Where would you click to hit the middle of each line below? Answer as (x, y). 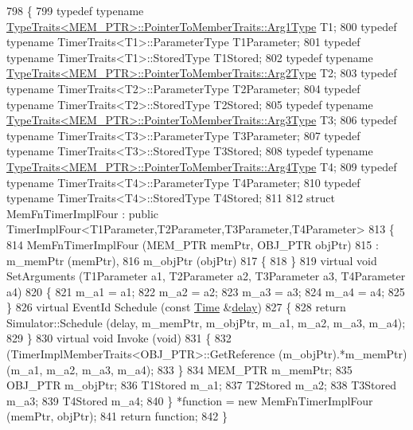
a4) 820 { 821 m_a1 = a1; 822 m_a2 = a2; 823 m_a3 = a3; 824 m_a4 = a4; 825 (206, 291)
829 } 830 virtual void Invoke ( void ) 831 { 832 (119, 338)
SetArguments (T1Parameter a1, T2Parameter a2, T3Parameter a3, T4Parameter (206, 276)
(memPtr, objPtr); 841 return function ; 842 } (117, 416)
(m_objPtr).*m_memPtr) (343, 354)
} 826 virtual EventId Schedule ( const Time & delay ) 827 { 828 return (176, 307)
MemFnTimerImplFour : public (83, 213)
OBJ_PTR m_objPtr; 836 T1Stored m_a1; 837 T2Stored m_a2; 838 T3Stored (201, 385)
